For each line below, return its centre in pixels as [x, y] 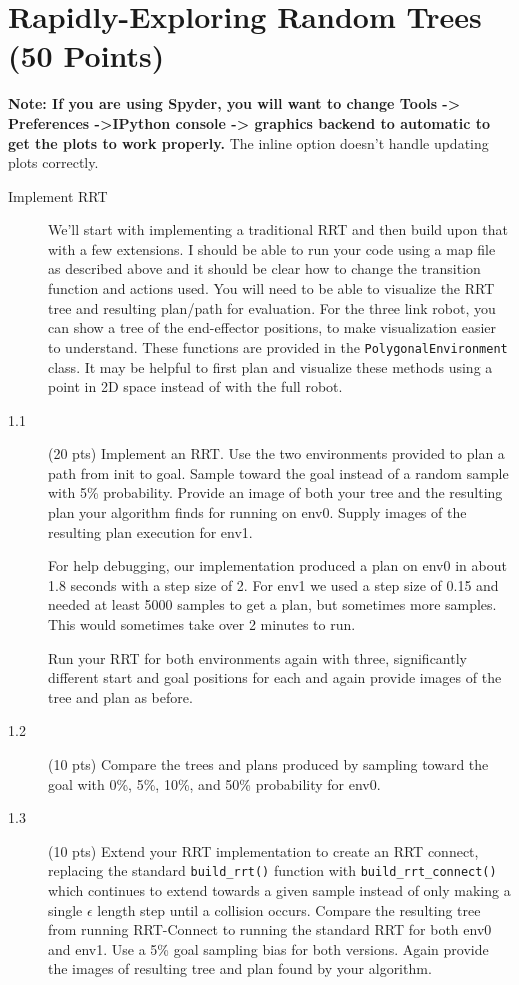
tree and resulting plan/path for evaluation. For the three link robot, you [272, 307]
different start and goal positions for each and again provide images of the [275, 677]
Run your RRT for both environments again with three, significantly [257, 657]
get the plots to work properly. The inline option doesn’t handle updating [248, 142]
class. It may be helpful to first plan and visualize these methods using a [270, 366]
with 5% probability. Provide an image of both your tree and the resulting [275, 492]
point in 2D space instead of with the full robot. [195, 386]
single [65, 909]
